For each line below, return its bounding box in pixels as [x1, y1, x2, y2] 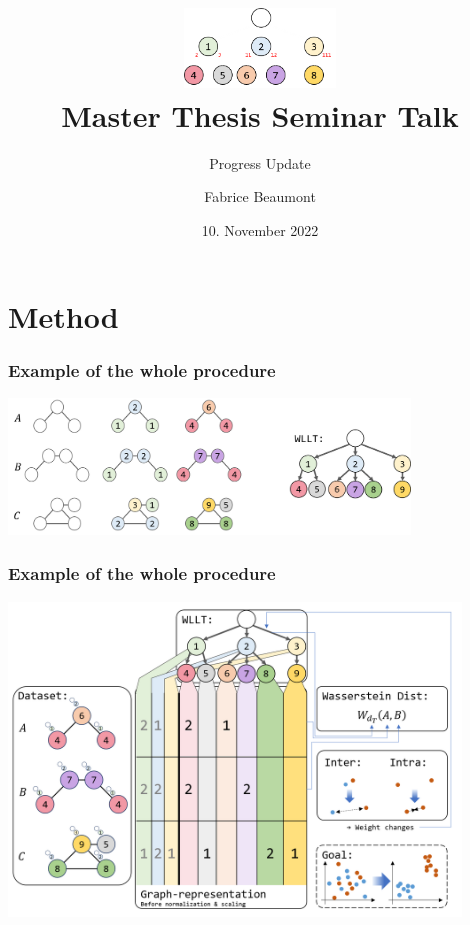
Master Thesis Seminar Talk [61, 94, 459, 135]
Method [8, 295, 119, 336]
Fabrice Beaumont [204, 186, 316, 207]
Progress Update [209, 152, 311, 173]
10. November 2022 [201, 220, 319, 241]
